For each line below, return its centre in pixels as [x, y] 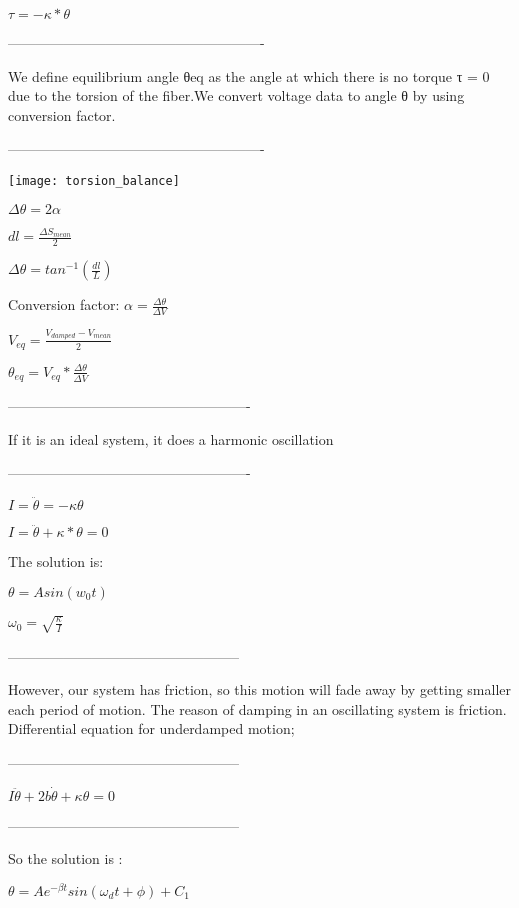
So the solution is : [65, 858]
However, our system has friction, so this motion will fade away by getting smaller [260, 689]
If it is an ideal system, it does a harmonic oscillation [171, 438]
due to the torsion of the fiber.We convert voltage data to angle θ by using [236, 95]
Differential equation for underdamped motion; [151, 728]
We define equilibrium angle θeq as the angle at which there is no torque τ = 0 [249, 75]
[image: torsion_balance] [94, 180]
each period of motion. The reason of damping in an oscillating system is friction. [257, 708]
